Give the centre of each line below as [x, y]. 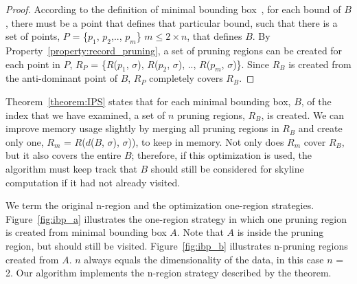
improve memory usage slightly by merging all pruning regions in [142, 128]
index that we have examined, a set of [85, 114]
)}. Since [251, 64]
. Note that [200, 232]
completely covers [186, 78]
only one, [25, 141]
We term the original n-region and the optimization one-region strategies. [160, 205]
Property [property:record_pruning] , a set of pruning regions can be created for [174, 50]
